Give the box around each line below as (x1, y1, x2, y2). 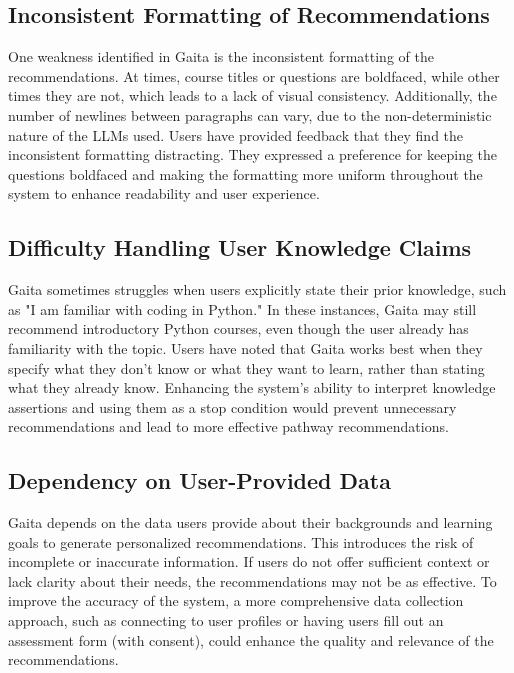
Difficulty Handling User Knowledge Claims (8, 232, 472, 263)
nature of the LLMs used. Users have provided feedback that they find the (8, 124, 464, 145)
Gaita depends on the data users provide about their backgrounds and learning (8, 512, 493, 533)
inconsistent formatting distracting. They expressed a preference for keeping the (8, 144, 498, 165)
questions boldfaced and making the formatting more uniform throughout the (8, 163, 483, 184)
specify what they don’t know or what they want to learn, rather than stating (8, 357, 485, 378)
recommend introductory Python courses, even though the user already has (8, 318, 469, 339)
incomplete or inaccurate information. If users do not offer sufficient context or (8, 551, 490, 572)
